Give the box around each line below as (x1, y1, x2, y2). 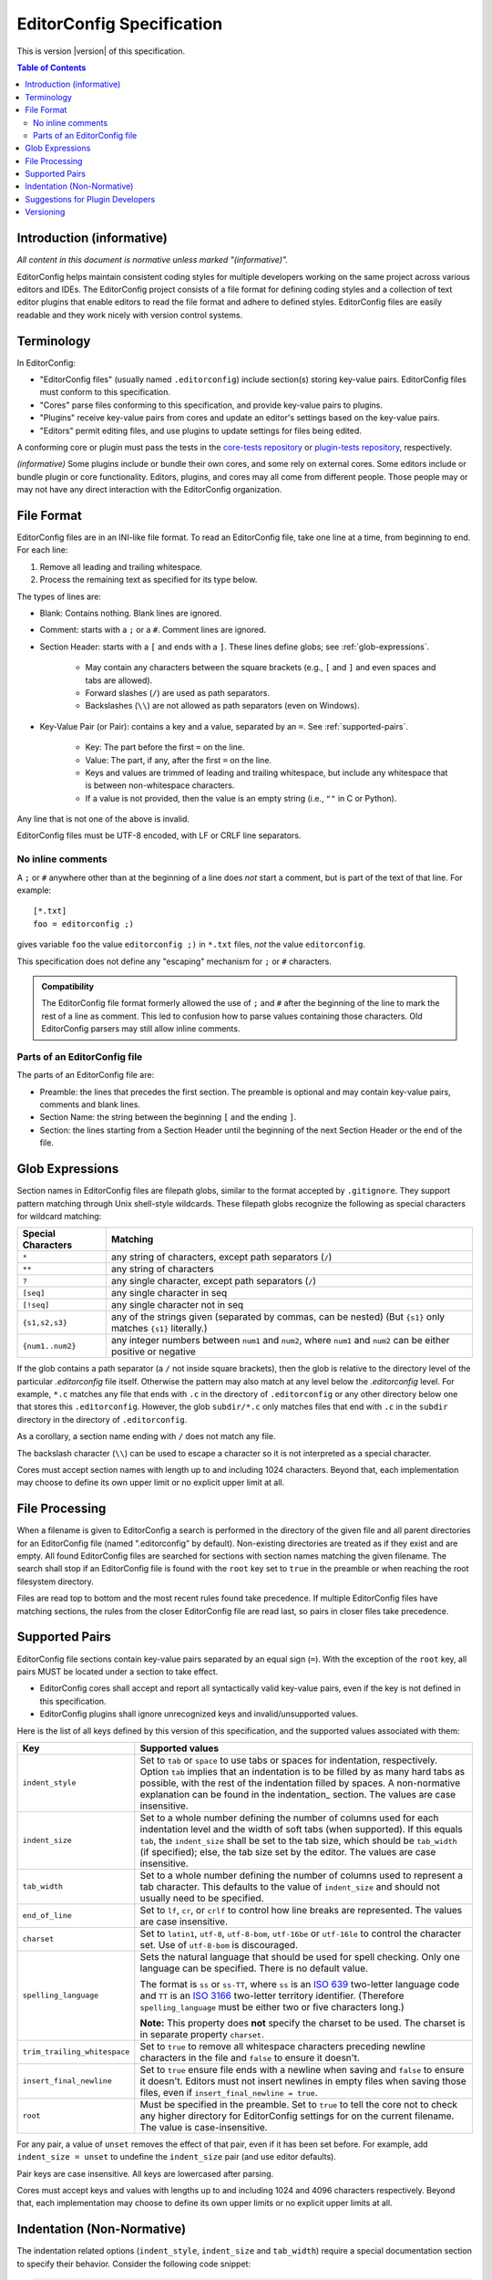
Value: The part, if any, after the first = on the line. (85, 754, 272, 765)
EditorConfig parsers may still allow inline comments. (41, 1023, 241, 1034)
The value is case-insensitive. (139, 2120, 268, 2133)
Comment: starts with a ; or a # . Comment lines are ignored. (39, 625, 267, 636)
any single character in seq (110, 1287, 228, 1300)
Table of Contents (16, 62, 87, 73)
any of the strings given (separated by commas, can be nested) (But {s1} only (110, 1311, 446, 1323)
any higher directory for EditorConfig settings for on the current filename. (139, 2109, 455, 2122)
